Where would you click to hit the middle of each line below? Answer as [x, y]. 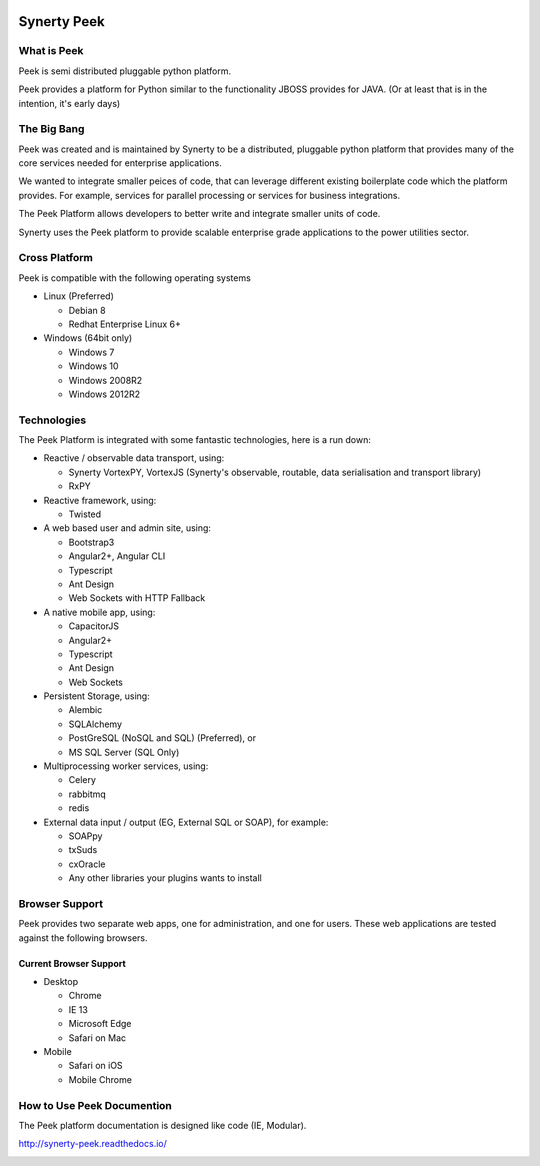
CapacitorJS [94, 626]
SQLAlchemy [95, 724]
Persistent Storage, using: [96, 696]
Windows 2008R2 [105, 380]
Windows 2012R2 [104, 394]
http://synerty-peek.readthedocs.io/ [92, 1144]
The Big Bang [51, 129]
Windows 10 [93, 366]
